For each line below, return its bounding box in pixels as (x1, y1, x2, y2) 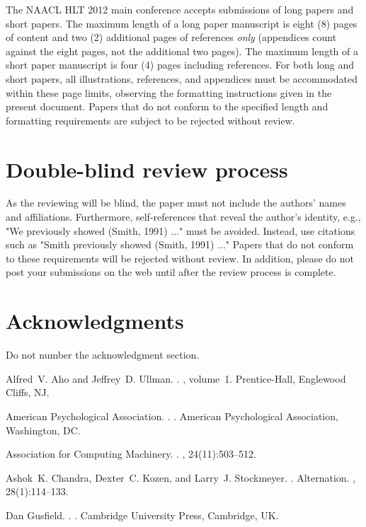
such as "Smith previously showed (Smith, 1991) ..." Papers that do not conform (6, 237, 354, 252)
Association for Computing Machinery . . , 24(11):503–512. (6, 446, 256, 461)
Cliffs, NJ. (6, 385, 50, 400)
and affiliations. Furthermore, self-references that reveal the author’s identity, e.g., (6, 209, 361, 224)
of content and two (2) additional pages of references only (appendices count (6, 30, 337, 45)
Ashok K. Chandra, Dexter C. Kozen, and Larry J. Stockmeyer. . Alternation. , (6, 470, 356, 485)
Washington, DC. (6, 422, 81, 437)
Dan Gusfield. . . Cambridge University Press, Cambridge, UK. (6, 507, 279, 522)
